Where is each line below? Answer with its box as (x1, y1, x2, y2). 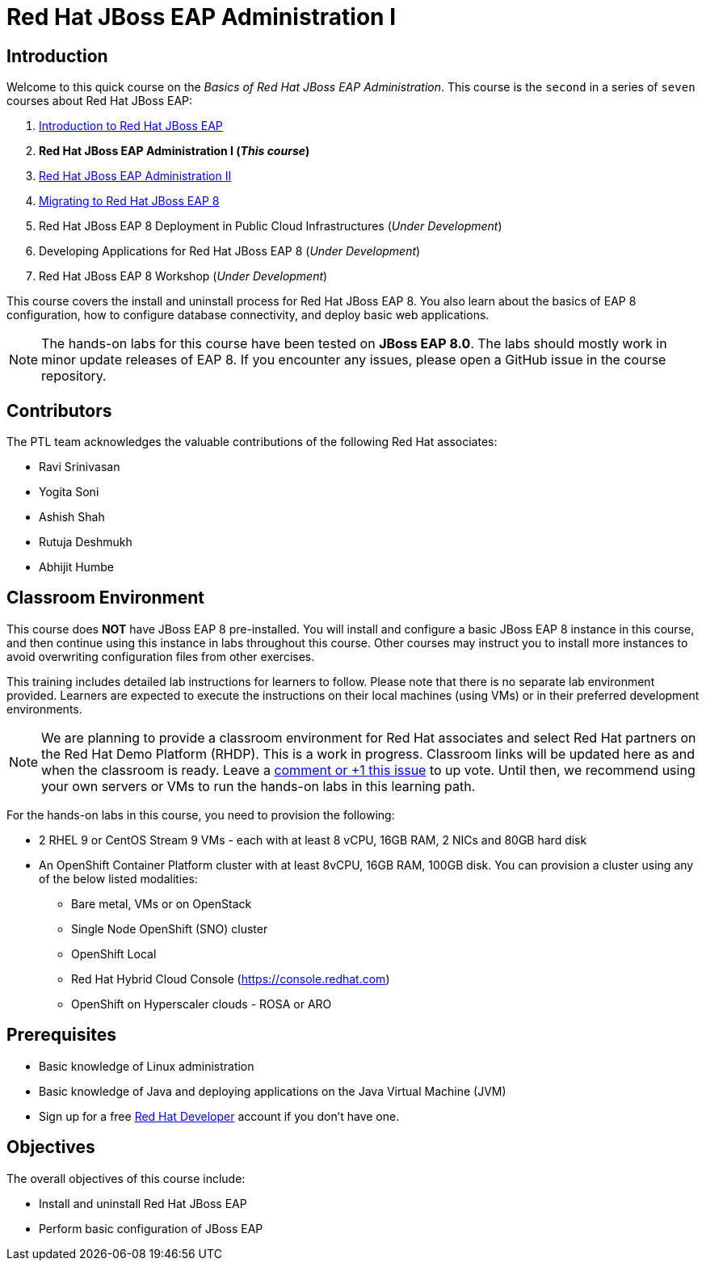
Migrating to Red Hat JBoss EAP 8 (39, 194, 220, 208)
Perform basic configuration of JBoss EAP (39, 1221, 263, 1235)
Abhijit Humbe (39, 560, 114, 575)
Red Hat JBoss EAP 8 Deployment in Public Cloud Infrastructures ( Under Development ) (39, 219, 502, 234)
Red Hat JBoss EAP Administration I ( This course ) (39, 144, 310, 158)
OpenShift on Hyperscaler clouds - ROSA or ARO (71, 996, 332, 1011)
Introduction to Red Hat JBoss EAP (39, 119, 223, 133)
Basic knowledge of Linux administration (39, 1059, 254, 1073)
